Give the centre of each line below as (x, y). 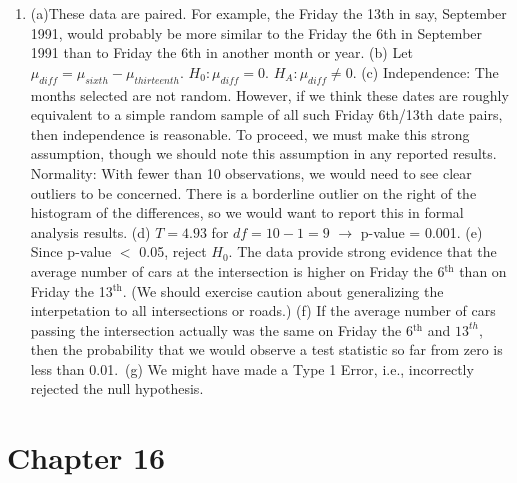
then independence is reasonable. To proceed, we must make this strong (250, 133)
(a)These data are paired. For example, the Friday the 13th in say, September (268, 13)
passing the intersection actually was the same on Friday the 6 (221, 329)
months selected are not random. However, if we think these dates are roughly (269, 94)
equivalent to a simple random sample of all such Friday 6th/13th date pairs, (266, 114)
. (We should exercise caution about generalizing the (283, 290)
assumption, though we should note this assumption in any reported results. (263, 153)
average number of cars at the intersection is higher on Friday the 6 (237, 270)
